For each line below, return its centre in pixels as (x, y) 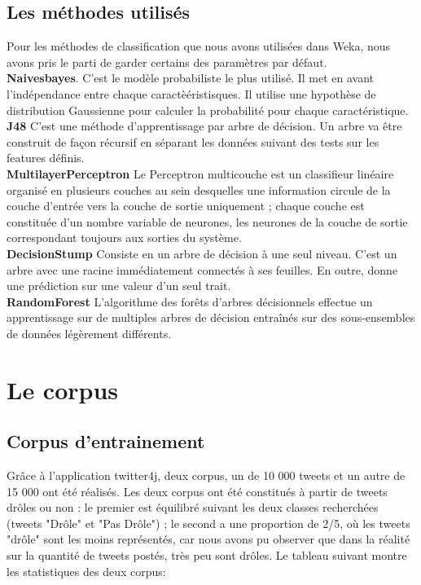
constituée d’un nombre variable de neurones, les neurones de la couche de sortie (207, 221)
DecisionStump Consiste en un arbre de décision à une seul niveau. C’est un (202, 253)
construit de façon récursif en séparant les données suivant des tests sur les (193, 141)
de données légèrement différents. (89, 333)
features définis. (46, 158)
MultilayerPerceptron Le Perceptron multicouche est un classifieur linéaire (200, 173)
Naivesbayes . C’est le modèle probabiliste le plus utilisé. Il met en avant (191, 78)
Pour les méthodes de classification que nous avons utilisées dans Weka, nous (199, 46)
